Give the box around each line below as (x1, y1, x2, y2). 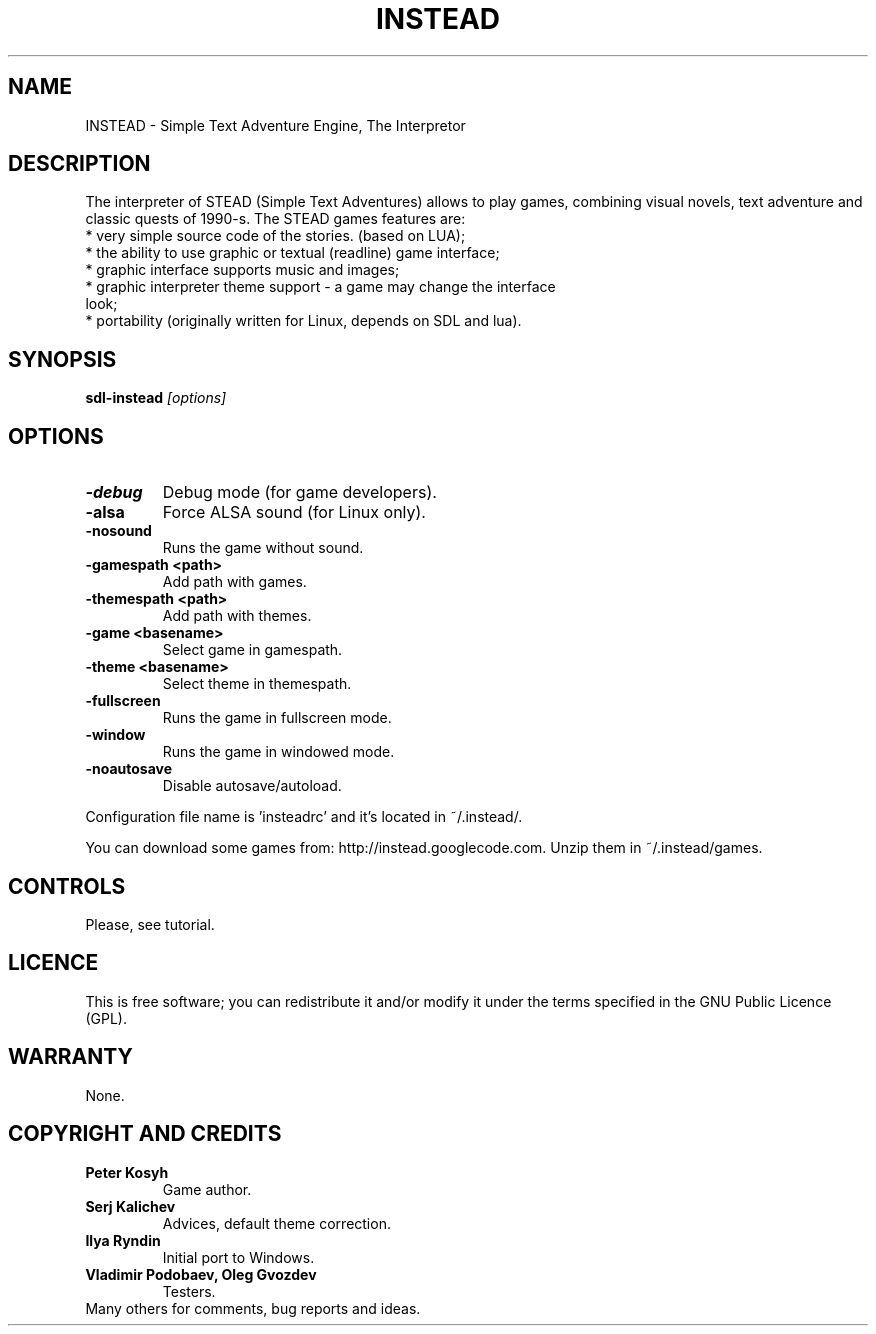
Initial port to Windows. (162, 1248, 315, 1266)
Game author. (162, 1180, 252, 1198)
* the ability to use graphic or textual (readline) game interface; (85, 244, 500, 262)
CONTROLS (8, 873, 126, 899)
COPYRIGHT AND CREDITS (8, 1121, 282, 1147)
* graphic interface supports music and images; (85, 261, 400, 279)
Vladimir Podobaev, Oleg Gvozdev (85, 1265, 317, 1283)
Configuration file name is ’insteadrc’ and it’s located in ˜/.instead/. (85, 808, 523, 826)
